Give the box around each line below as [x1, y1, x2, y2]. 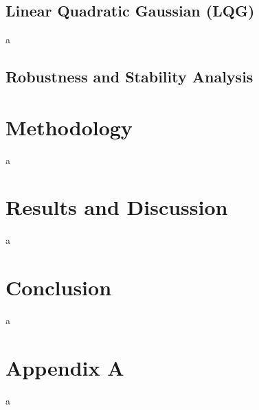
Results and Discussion [5, 193, 228, 221]
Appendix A [5, 353, 124, 381]
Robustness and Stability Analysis [5, 66, 254, 87]
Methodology [5, 113, 133, 141]
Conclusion [5, 273, 112, 301]
